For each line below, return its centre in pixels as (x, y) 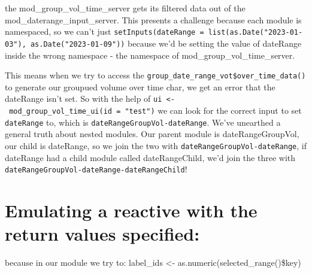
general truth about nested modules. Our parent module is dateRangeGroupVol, (152, 134)
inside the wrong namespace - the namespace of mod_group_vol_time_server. (150, 55)
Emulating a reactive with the (131, 210)
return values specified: (102, 234)
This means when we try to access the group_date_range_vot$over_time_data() (155, 75)
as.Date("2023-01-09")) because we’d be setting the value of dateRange (166, 43)
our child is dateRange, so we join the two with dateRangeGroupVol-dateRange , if (156, 145)
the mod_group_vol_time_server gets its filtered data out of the (125, 8)
